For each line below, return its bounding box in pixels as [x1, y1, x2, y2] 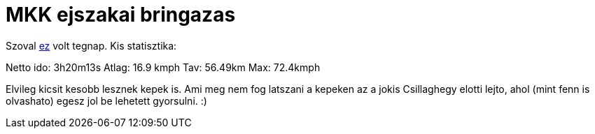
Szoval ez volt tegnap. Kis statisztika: [6, 39, 177, 52]
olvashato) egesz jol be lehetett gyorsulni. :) [6, 94, 207, 107]
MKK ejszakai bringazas [6, 3, 236, 27]
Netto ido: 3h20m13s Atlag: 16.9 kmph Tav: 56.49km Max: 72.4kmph [6, 61, 321, 73]
